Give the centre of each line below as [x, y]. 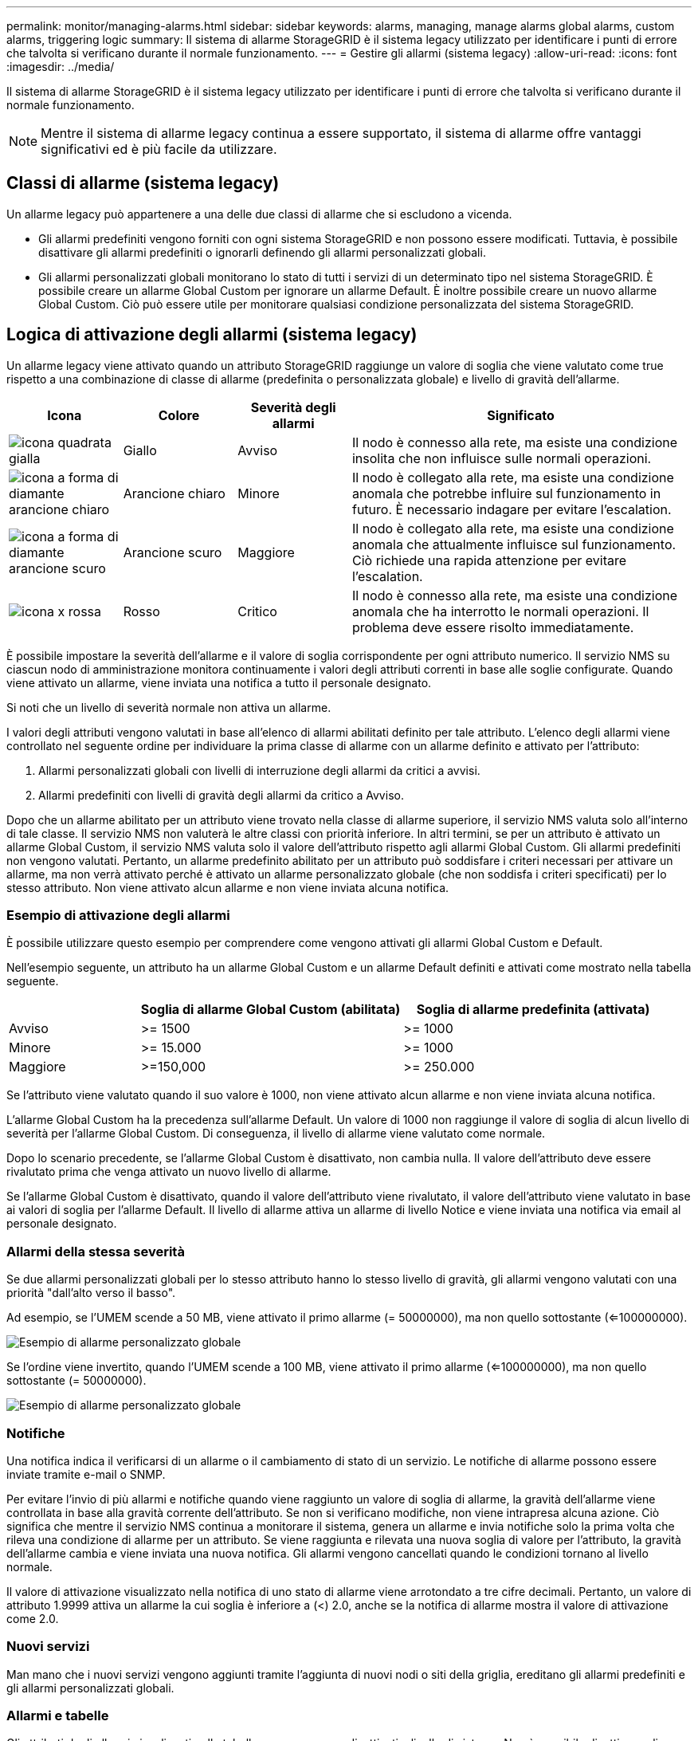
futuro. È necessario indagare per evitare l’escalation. [512, 509]
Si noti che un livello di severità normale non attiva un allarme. [169, 707]
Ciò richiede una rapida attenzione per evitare [489, 560]
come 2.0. [33, 1618]
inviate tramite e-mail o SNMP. [86, 1474]
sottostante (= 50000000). [76, 1381]
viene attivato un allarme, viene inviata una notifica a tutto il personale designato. [219, 682]
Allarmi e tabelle [58, 1716]
